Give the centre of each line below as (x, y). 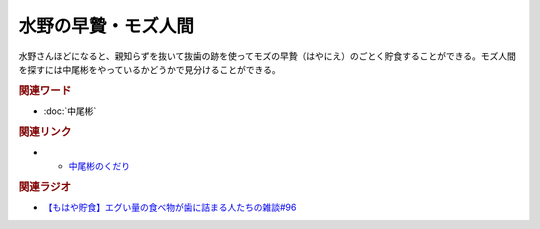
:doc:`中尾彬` (70, 111)
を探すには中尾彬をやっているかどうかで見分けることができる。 (150, 69)
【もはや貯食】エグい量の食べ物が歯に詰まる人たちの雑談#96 (170, 207)
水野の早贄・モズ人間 (106, 26)
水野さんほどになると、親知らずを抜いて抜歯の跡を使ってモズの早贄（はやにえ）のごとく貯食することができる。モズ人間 (267, 56)
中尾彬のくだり (99, 166)
